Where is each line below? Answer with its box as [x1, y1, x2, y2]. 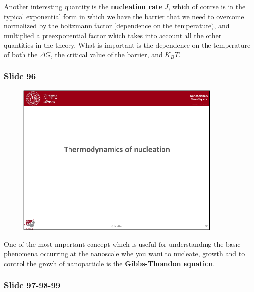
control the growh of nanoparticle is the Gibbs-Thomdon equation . [4, 258, 215, 268]
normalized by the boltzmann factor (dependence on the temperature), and [4, 21, 230, 31]
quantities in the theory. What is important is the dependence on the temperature [4, 40, 251, 50]
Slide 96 [4, 70, 36, 82]
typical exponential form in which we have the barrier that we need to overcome [4, 11, 244, 21]
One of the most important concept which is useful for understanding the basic [4, 239, 241, 249]
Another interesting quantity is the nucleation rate [4, 1, 162, 11]
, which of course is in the [168, 1, 246, 11]
